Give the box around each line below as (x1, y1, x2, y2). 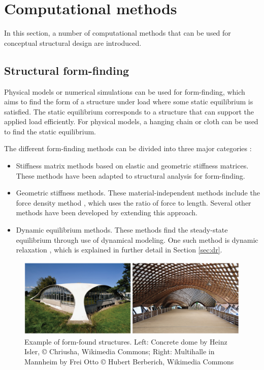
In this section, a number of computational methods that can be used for (4, 27, 231, 38)
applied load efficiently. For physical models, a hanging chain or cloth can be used (4, 116, 258, 127)
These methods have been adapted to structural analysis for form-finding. (16, 170, 245, 181)
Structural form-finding (4, 62, 129, 78)
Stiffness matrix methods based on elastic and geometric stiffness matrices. (16, 160, 249, 171)
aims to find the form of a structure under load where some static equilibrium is (4, 96, 253, 107)
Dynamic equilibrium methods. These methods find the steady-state (16, 224, 228, 235)
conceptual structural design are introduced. (4, 37, 142, 48)
